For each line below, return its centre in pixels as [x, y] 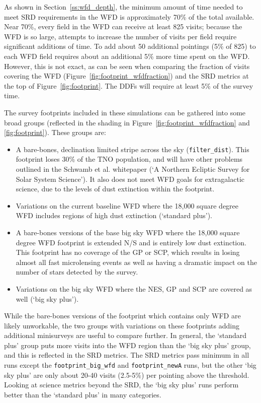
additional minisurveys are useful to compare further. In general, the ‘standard [125, 335]
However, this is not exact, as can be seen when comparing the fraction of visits [127, 66]
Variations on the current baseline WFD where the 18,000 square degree [127, 205]
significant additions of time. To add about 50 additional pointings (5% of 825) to [130, 46]
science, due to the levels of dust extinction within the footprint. [115, 189]
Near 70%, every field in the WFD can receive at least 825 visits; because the [123, 26]
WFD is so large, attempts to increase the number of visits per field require [120, 36]
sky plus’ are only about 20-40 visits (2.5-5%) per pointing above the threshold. [127, 375]
